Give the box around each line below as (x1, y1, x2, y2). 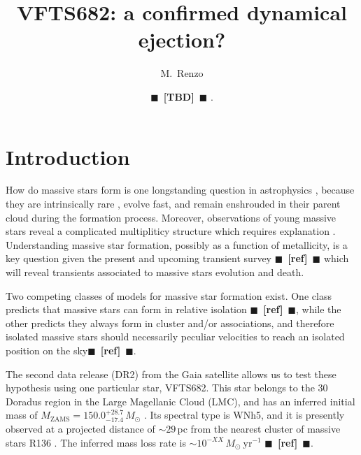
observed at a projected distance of (6, 421, 155, 435)
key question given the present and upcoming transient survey (6, 251, 271, 266)
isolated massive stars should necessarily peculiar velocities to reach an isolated (6, 329, 345, 344)
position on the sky (6, 342, 88, 357)
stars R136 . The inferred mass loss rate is (6, 435, 186, 449)
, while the (296, 302, 341, 317)
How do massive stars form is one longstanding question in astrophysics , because (6, 182, 355, 197)
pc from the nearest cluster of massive (177, 421, 341, 435)
